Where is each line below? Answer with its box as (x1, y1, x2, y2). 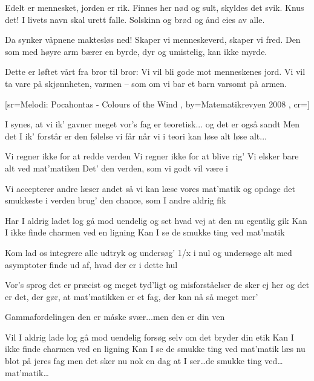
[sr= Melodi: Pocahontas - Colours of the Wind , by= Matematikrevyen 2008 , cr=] (5, 97, 310, 110)
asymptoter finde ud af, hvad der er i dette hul (5, 258, 178, 271)
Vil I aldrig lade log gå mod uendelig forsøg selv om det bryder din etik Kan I (5, 330, 294, 343)
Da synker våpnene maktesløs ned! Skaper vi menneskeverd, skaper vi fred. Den (5, 33, 301, 46)
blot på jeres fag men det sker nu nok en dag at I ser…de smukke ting (5, 354, 262, 367)
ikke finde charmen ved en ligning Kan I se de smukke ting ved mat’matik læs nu (5, 342, 306, 355)
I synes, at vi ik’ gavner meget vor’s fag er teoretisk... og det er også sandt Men (5, 118, 300, 130)
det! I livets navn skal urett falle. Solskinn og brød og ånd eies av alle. (5, 13, 265, 25)
